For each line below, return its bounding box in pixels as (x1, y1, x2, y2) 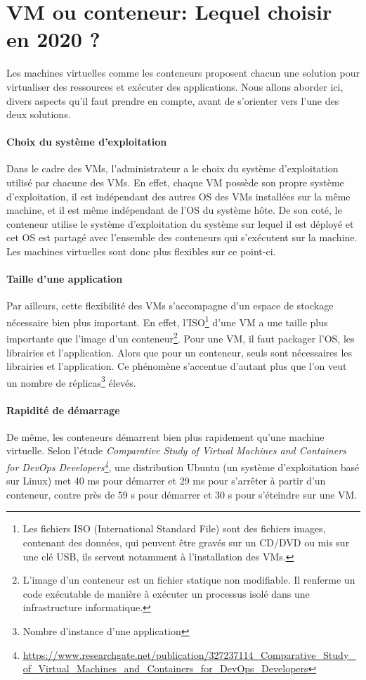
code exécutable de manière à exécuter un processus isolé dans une (22, 586, 310, 601)
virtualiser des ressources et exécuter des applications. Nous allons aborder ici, (6, 79, 344, 94)
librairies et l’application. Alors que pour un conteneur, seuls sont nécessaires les (6, 345, 353, 359)
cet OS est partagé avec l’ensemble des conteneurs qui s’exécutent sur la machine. (6, 230, 358, 245)
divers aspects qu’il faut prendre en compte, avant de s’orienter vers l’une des (6, 93, 339, 108)
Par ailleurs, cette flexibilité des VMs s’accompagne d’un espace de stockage (6, 298, 334, 313)
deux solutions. (6, 107, 71, 122)
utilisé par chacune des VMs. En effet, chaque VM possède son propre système (6, 175, 344, 190)
